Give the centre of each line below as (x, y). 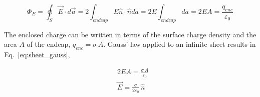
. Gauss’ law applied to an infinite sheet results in (180, 44)
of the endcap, (49, 44)
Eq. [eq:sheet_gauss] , (37, 54)
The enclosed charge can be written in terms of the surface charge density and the (130, 34)
